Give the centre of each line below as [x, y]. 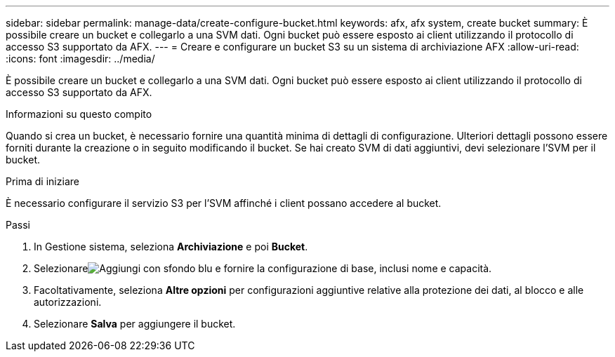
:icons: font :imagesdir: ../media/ [80, 59]
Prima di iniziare [42, 181]
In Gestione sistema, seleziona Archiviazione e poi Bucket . [171, 247]
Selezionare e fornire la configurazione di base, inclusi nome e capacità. [263, 268]
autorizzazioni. [68, 302]
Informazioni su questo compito [79, 114]
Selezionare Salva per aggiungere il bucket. [135, 324]
